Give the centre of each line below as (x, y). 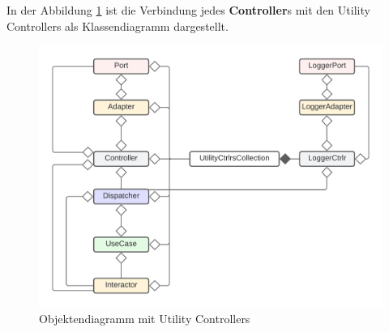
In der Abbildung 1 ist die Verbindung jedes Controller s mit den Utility (188, 10)
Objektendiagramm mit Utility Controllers (145, 319)
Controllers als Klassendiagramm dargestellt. (118, 26)
